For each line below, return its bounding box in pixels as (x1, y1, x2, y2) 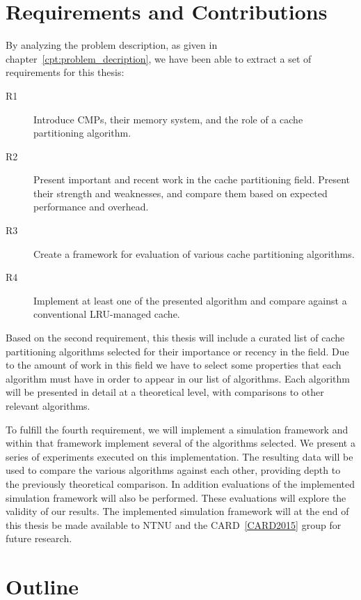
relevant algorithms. (6, 399, 90, 413)
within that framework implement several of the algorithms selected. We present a (6, 436, 355, 450)
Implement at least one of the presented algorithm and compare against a (33, 293, 347, 307)
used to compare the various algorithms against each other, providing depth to (6, 463, 341, 477)
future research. (6, 531, 72, 546)
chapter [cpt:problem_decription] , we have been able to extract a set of (6, 51, 312, 66)
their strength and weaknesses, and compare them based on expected (33, 185, 328, 200)
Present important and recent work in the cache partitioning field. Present (33, 172, 351, 187)
